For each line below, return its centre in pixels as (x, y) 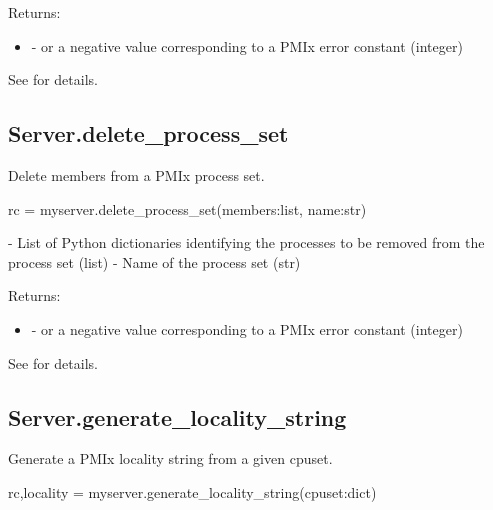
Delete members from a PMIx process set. (136, 174)
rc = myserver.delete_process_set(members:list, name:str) (187, 208)
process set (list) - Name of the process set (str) (154, 261)
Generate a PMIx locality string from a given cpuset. (170, 458)
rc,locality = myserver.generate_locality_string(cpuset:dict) (192, 491)
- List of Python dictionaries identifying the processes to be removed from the (246, 242)
